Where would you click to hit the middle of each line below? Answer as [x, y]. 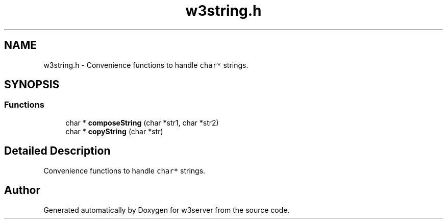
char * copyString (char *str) [114, 131]
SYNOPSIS [32, 85]
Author [22, 190]
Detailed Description [57, 151]
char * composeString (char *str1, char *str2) [142, 122]
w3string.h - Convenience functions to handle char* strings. [146, 65]
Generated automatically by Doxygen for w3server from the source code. [167, 210]
